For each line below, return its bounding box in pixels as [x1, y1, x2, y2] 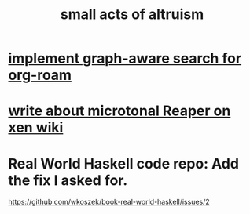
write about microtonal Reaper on [8, 102, 231, 120]
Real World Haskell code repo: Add [8, 154, 240, 172]
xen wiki [8, 119, 64, 136]
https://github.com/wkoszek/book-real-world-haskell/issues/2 [8, 198, 210, 207]
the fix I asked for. [8, 171, 128, 189]
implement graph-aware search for [8, 49, 242, 67]
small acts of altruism [60, 5, 204, 24]
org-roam [8, 67, 72, 84]
